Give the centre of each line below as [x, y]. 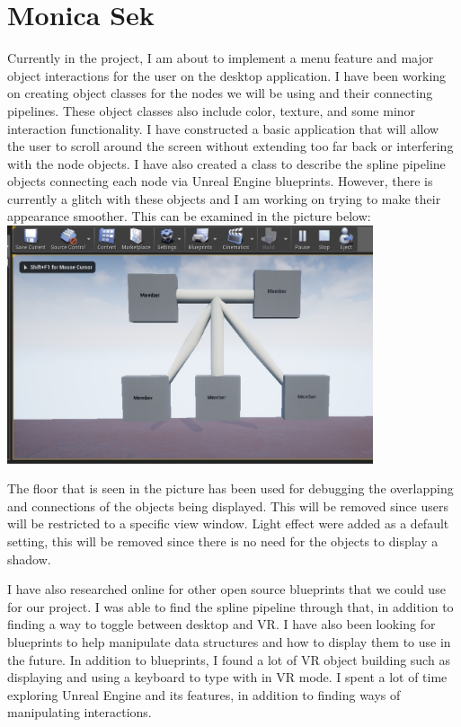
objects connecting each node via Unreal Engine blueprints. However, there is [220, 181]
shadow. [29, 559]
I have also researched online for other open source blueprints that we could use [226, 589]
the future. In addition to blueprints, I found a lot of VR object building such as [229, 659]
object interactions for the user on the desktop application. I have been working [227, 75]
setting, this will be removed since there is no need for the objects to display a [223, 541]
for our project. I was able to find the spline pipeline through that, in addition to [230, 606]
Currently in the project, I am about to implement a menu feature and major [221, 58]
